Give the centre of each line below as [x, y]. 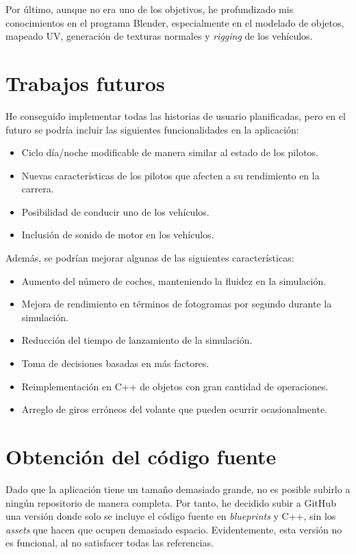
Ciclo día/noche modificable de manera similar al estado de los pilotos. [170, 152]
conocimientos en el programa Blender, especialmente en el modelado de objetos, [175, 22]
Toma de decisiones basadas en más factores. [115, 363]
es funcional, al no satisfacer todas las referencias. [110, 543]
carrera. [38, 189]
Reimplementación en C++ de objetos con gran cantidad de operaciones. [175, 386]
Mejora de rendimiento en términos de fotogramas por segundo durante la [177, 304]
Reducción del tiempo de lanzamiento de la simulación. [137, 340]
